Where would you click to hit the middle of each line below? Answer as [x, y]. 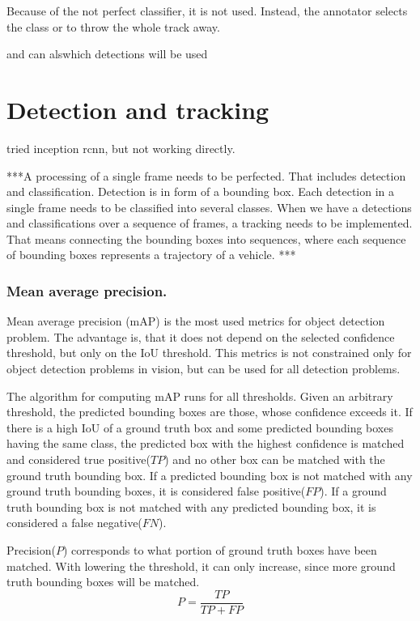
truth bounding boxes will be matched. [103, 582]
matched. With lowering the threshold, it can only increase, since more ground [201, 566]
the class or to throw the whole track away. [113, 26]
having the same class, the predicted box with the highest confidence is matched [206, 443]
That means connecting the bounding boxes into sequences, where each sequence [206, 238]
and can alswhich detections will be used [107, 54]
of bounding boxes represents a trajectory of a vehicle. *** [151, 255]
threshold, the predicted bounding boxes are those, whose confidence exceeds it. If [210, 412]
